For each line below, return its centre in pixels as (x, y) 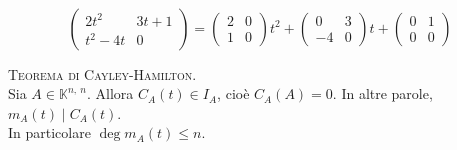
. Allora (110, 93)
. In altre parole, (382, 93)
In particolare (49, 132)
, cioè (233, 93)
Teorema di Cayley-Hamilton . (102, 73)
